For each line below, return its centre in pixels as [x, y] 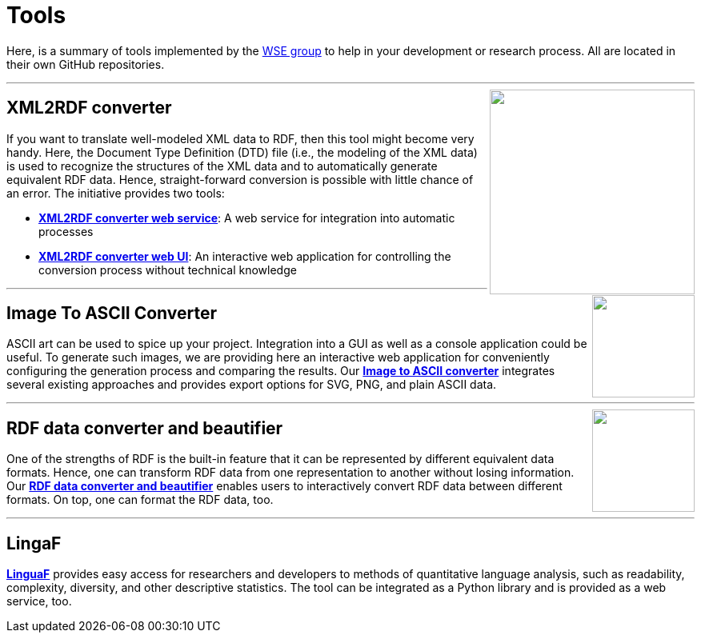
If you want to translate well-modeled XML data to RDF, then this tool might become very [240, 138]
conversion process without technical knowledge [168, 270]
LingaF [34, 543]
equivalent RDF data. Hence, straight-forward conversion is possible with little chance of [240, 179]
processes [66, 231]
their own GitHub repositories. [86, 64]
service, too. [39, 601]
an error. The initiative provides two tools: [116, 193]
